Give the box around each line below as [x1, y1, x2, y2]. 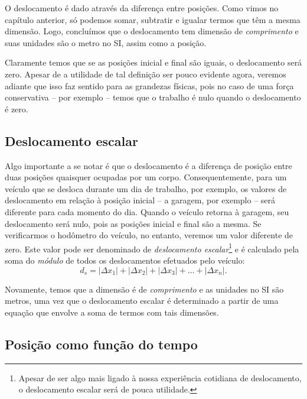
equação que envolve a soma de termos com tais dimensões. [5, 306, 219, 318]
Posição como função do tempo [5, 335, 198, 353]
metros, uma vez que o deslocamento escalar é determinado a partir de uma [5, 294, 279, 307]
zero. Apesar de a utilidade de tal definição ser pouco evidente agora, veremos [5, 67, 286, 80]
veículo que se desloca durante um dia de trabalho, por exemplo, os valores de [5, 182, 287, 194]
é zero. [5, 102, 28, 115]
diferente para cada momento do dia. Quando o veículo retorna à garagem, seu [5, 205, 289, 218]
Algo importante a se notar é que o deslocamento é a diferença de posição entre [5, 159, 292, 171]
